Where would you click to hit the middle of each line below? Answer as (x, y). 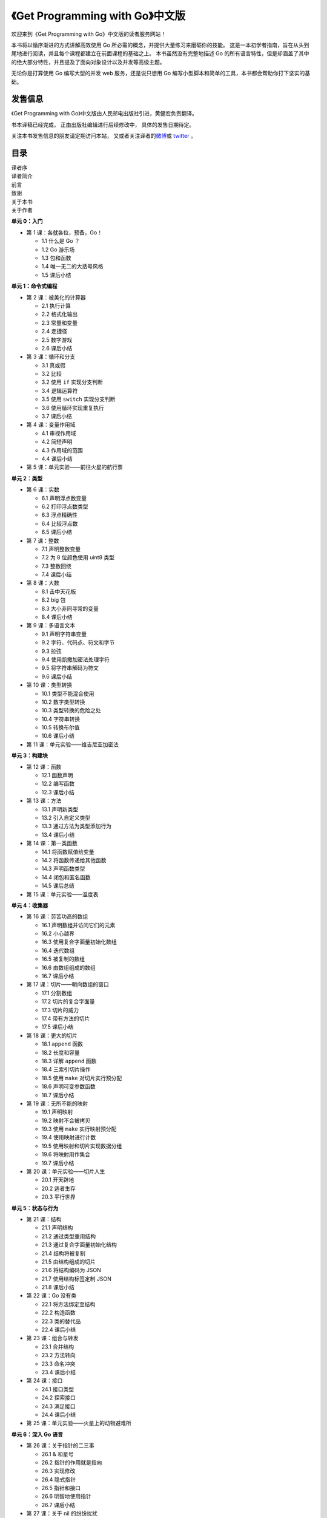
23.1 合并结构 (58, 1346)
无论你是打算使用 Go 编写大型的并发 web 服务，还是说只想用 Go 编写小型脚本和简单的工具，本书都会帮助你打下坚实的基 (161, 73)
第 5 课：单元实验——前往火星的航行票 (75, 467)
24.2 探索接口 (58, 1398)
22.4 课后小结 (59, 1330)
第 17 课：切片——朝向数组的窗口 (68, 984)
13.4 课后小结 (58, 834)
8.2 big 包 (54, 600)
